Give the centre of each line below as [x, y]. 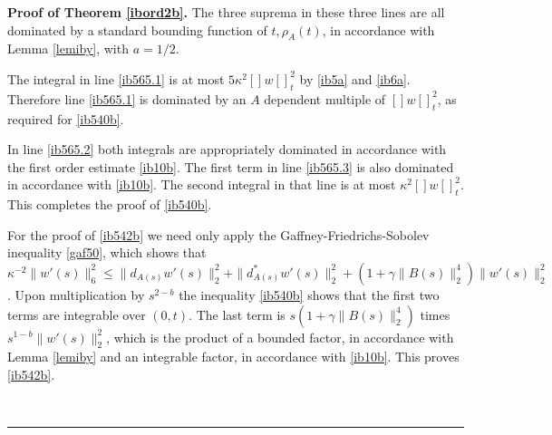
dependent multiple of [325, 98]
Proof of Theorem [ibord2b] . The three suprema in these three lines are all [226, 12]
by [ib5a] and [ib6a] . [355, 78]
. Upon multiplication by [76, 294]
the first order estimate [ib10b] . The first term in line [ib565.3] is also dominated [231, 166]
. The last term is [237, 314]
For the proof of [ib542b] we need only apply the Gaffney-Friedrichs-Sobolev [218, 234]
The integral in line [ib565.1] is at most [116, 78]
